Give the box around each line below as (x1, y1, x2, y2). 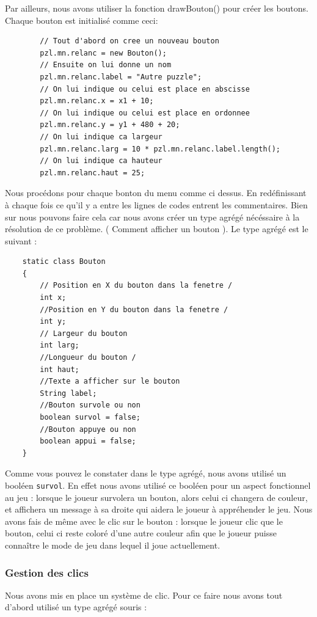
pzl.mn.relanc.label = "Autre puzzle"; (40, 72, 202, 81)
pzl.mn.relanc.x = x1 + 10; (40, 97, 154, 106)
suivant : (5, 234, 37, 247)
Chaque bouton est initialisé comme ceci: (5, 13, 158, 26)
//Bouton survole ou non (40, 401, 140, 410)
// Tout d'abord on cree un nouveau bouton (40, 37, 219, 46)
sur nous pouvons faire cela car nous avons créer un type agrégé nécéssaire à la (5, 210, 300, 223)
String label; (40, 389, 97, 398)
